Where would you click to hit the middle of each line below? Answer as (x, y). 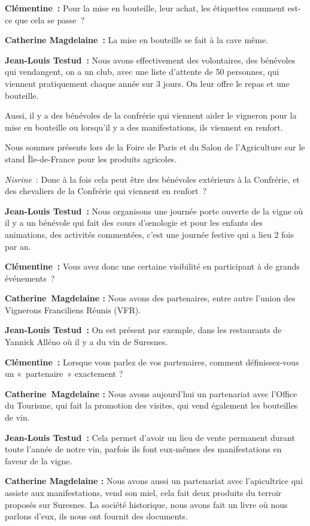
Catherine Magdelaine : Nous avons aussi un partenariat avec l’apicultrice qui (154, 481)
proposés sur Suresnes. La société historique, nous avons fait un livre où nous (146, 504)
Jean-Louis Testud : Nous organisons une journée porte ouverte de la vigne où (154, 211)
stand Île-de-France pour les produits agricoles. (91, 158)
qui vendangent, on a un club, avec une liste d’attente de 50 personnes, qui (142, 72)
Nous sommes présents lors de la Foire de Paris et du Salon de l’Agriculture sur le (155, 147)
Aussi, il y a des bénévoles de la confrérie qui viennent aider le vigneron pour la (151, 115)
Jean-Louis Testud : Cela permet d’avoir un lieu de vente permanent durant (150, 437)
